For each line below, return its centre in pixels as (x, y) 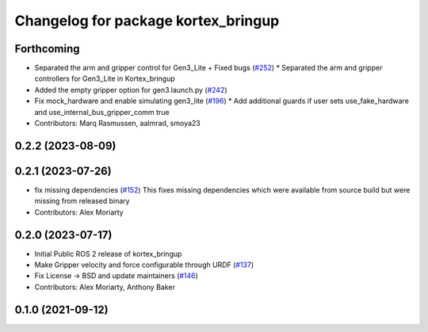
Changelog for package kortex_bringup (147, 21)
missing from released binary (82, 201)
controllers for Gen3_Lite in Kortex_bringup (105, 78)
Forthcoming (47, 49)
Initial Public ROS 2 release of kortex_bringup (108, 254)
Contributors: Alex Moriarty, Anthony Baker (105, 287)
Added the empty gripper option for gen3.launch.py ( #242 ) (131, 90)
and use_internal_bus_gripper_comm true (102, 112)
